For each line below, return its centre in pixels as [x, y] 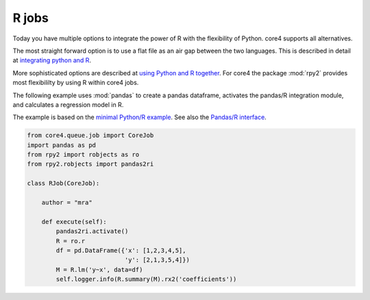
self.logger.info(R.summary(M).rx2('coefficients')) [146, 279]
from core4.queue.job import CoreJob [90, 136]
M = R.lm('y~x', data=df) [99, 270]
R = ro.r [71, 241]
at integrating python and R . [52, 60]
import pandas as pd [61, 145]
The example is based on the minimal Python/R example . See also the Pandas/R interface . [139, 117]
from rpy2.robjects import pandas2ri [90, 164]
